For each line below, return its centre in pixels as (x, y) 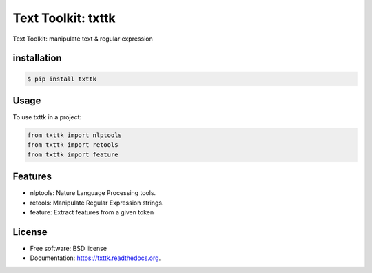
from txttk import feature (73, 154)
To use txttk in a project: (47, 117)
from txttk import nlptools (74, 135)
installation (37, 58)
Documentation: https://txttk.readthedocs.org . (95, 258)
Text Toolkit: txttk (64, 18)
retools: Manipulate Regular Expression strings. (97, 203)
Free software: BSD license (68, 249)
